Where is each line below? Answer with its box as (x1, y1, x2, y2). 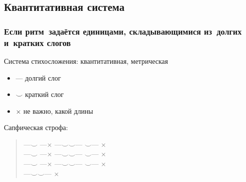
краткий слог (25, 89, 64, 99)
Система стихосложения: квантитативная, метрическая (4, 55, 168, 66)
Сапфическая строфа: (4, 122, 68, 133)
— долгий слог (15, 72, 61, 83)
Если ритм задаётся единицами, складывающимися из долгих (4, 25, 242, 37)
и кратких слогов (4, 36, 71, 48)
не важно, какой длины (23, 105, 93, 116)
